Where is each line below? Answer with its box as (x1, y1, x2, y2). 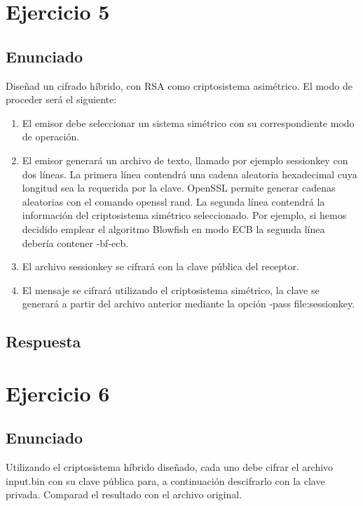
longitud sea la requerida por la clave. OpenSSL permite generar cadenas (22, 180, 336, 195)
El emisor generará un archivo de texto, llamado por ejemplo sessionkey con (22, 152, 348, 167)
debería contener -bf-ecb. (22, 235, 129, 250)
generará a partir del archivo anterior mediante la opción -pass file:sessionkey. (22, 296, 355, 311)
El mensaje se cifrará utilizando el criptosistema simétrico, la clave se (22, 282, 320, 297)
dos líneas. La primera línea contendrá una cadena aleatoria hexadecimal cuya (22, 166, 357, 181)
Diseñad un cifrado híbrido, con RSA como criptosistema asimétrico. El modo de (6, 78, 352, 93)
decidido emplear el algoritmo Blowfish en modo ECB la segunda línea (22, 221, 325, 236)
